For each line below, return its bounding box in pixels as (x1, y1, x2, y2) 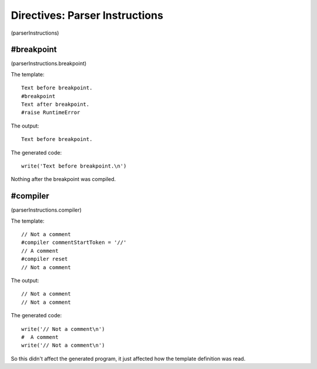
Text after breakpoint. (21, 101, 90, 108)
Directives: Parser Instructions (11, 9, 164, 22)
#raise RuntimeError (21, 109, 80, 116)
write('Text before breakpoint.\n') (21, 162, 127, 169)
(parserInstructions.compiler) (11, 206, 82, 214)
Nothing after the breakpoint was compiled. (11, 176, 116, 183)
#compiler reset (21, 256, 68, 263)
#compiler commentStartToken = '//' (21, 239, 127, 246)
